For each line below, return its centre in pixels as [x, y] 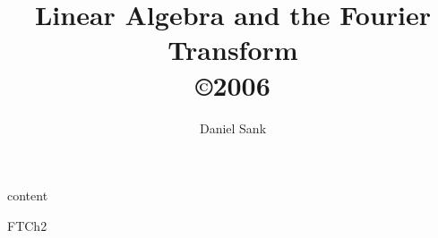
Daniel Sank [233, 127]
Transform [233, 50]
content [28, 195]
